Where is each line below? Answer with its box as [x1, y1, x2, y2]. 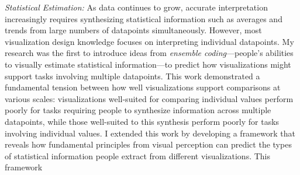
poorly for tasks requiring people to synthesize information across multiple [5, 104, 271, 116]
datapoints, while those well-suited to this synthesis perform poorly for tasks [5, 115, 280, 127]
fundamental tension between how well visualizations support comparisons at [5, 81, 281, 93]
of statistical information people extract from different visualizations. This [5, 149, 271, 162]
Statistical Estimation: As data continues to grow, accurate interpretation [5, 1, 268, 13]
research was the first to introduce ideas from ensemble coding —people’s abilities [5, 47, 294, 59]
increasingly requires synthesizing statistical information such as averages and [5, 12, 282, 24]
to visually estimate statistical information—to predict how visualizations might [5, 58, 291, 70]
